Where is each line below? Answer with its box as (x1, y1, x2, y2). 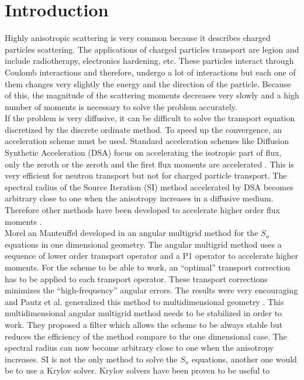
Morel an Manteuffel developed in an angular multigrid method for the (5, 227, 258, 239)
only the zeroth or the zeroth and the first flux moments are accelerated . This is (5, 158, 294, 170)
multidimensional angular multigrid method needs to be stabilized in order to (5, 307, 282, 319)
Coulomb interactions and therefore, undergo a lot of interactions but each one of (5, 66, 296, 78)
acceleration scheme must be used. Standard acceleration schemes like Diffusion (5, 135, 289, 147)
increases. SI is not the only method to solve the (5, 352, 178, 365)
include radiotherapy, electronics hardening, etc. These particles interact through (5, 54, 294, 67)
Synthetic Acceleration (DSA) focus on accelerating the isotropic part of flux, (5, 146, 282, 159)
